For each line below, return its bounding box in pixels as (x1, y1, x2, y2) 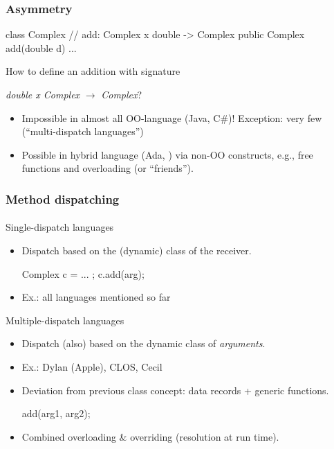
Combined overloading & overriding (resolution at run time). (21, 429, 279, 443)
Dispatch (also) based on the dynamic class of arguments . (21, 336, 266, 351)
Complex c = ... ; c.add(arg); (21, 266, 145, 281)
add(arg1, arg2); (21, 406, 91, 421)
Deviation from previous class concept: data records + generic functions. (21, 382, 329, 397)
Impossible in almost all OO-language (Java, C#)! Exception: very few (21, 110, 322, 125)
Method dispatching (6, 190, 120, 207)
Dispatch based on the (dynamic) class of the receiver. (21, 243, 252, 257)
